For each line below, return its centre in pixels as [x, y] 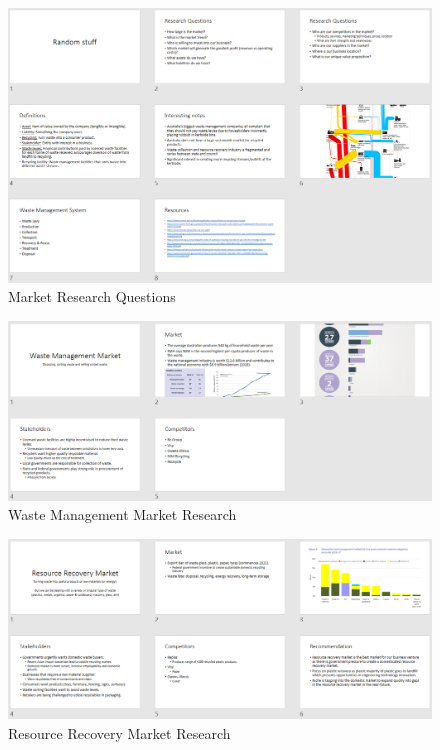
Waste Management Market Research [122, 514]
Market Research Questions [92, 296]
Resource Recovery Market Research [119, 732]
